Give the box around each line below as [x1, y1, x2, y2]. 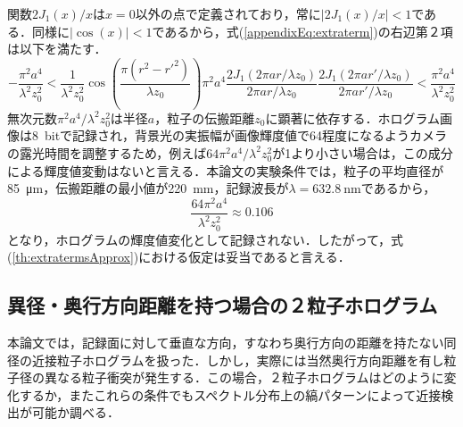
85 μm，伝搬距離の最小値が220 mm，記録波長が [7, 179, 289, 197]
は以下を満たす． [7, 39, 107, 58]
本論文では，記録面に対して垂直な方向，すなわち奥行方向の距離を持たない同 [7, 332, 457, 351]
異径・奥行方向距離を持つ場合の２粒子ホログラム [7, 291, 438, 319]
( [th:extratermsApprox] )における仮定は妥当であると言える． [7, 247, 351, 266]
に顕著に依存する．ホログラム [265, 108, 441, 127]
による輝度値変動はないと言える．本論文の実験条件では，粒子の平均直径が [7, 161, 444, 180]
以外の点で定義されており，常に [135, 4, 321, 22]
